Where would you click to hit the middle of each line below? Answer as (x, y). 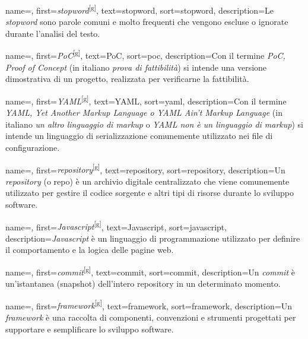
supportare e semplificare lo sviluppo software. (90, 329)
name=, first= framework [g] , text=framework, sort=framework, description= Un (149, 305)
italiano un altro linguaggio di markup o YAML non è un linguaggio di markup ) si (155, 124)
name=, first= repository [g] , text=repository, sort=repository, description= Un (145, 169)
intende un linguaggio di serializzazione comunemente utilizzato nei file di (139, 136)
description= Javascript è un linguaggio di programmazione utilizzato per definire (153, 238)
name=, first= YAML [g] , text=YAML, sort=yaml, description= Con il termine (146, 100)
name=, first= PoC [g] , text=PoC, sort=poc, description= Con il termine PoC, (145, 55)
